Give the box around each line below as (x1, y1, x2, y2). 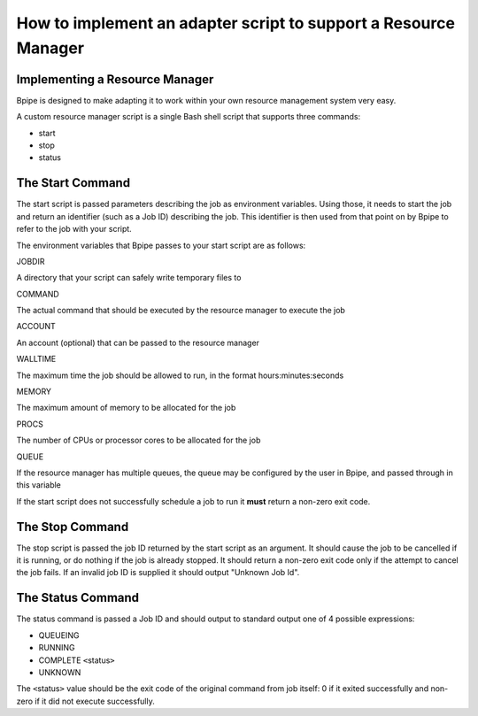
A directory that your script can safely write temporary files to (16, 273, 242, 283)
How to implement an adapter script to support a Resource (16, 13, 456, 33)
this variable (16, 480, 62, 490)
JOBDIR (16, 256, 45, 266)
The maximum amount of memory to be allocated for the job (16, 403, 236, 413)
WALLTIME (16, 354, 57, 365)
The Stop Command (16, 519, 129, 535)
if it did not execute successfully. (35, 696, 155, 706)
